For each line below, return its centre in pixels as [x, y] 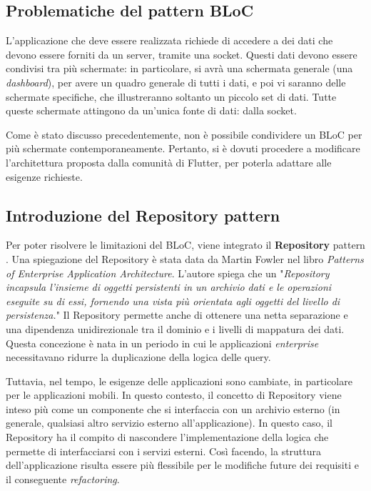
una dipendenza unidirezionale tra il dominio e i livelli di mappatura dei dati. [175, 328]
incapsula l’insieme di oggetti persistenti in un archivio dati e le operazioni [169, 287]
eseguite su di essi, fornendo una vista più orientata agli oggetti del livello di [173, 301]
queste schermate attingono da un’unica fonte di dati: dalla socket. [151, 110]
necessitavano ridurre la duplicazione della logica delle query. [138, 357]
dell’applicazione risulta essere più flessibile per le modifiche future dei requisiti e [182, 465]
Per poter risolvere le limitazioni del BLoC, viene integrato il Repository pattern [185, 245]
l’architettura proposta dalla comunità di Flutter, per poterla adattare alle [169, 162]
